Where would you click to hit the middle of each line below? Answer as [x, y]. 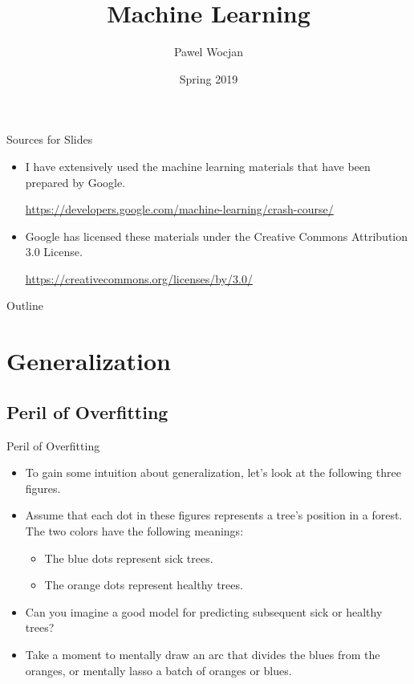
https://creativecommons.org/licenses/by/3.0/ [139, 278]
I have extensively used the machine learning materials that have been [198, 166]
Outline [25, 305]
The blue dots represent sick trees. [129, 558]
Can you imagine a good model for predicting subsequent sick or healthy [204, 611]
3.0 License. [54, 252]
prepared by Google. [75, 182]
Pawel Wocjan [209, 52]
